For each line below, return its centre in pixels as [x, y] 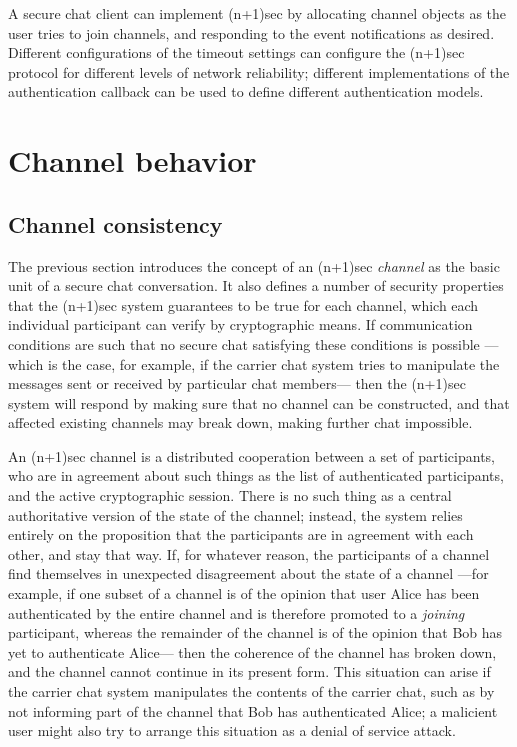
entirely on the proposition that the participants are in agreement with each [241, 534]
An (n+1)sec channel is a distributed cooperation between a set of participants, [252, 455]
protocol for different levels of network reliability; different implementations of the [259, 71]
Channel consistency [115, 223]
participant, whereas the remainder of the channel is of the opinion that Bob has [255, 632]
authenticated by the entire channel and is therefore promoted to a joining [236, 612]
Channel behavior [132, 160]
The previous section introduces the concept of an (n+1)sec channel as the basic [254, 265]
